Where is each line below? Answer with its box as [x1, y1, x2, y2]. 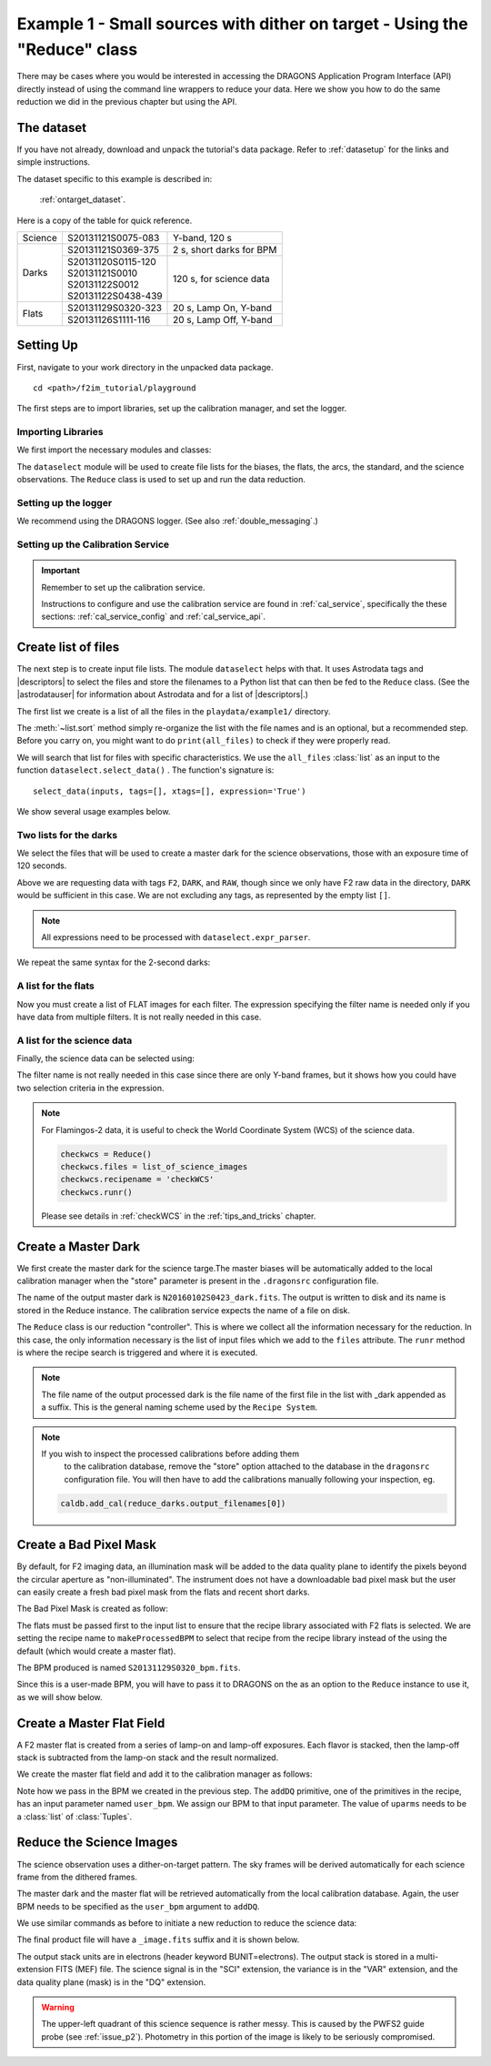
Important [41, 565, 81, 576]
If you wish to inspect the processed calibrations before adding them [41, 1448, 300, 1459]
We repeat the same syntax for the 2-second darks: [16, 957, 211, 968]
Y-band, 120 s [173, 231, 232, 244]
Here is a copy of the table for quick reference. [16, 215, 193, 226]
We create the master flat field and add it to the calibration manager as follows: [16, 1768, 313, 1779]
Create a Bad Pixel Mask [16, 1537, 156, 1553]
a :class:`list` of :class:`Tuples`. [16, 1811, 133, 1822]
